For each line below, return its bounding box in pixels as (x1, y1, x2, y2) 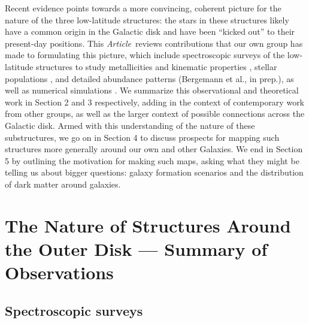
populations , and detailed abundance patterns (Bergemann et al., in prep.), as (5, 72, 294, 84)
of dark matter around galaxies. (5, 177, 121, 190)
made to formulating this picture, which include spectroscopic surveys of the (5, 49, 285, 61)
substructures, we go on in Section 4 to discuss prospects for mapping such (5, 131, 280, 143)
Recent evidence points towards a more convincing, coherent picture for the (5, 2, 281, 14)
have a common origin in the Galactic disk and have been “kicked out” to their (5, 25, 295, 38)
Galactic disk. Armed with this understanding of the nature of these (5, 119, 255, 131)
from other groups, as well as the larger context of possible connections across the (5, 107, 305, 120)
